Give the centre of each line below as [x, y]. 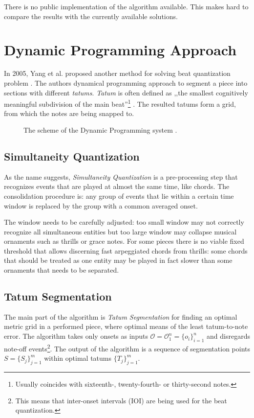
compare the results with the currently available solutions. [91, 16]
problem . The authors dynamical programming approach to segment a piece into [126, 82]
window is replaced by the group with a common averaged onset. [101, 205]
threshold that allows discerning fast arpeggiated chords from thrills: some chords [126, 250]
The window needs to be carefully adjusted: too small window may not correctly [124, 222]
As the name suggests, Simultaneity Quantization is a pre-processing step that [121, 176]
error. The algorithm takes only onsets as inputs [76, 336]
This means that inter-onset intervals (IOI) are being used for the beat [121, 400]
